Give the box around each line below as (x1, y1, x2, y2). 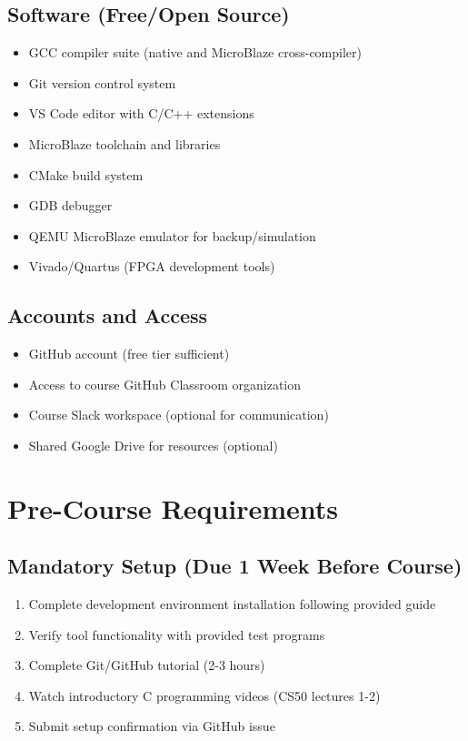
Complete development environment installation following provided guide (28, 594, 436, 614)
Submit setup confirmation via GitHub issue (28, 716, 275, 736)
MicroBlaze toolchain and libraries (28, 134, 221, 153)
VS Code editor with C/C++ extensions (28, 104, 254, 123)
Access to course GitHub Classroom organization (28, 374, 302, 393)
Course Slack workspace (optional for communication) (28, 405, 329, 424)
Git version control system (28, 73, 176, 92)
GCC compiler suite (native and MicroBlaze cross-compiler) (28, 43, 362, 62)
